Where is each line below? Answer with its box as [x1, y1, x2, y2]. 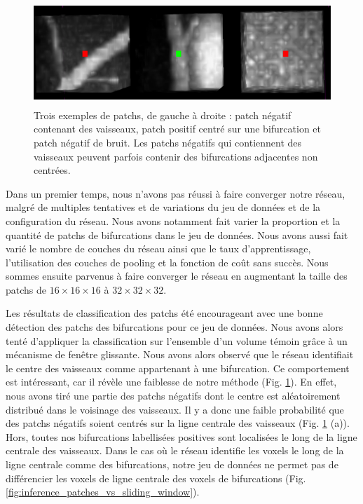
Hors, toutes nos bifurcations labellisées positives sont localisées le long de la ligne [6, 429, 357, 444]
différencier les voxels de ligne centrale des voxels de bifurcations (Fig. [6, 470, 306, 485]
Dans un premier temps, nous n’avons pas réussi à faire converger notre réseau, [6, 186, 345, 200]
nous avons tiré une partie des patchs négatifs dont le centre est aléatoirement [6, 388, 341, 403]
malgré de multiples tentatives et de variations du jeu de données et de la [6, 200, 321, 214]
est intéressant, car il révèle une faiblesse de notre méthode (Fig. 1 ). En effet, [6, 374, 337, 389]
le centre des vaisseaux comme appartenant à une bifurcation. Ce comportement [6, 360, 350, 375]
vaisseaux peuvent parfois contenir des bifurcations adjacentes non [34, 149, 318, 163]
